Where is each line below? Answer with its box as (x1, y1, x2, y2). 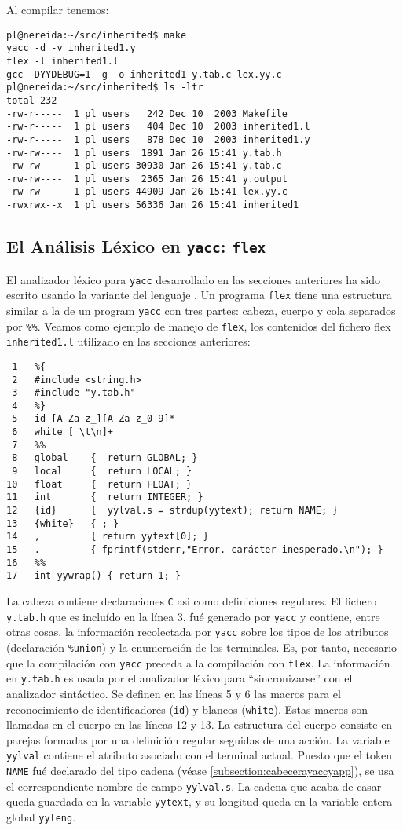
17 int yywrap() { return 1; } (6, 570, 181, 582)
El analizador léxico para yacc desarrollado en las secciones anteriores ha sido (6, 271, 380, 287)
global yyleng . (6, 809, 76, 825)
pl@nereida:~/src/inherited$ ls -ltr (6, 82, 203, 93)
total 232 (6, 94, 57, 106)
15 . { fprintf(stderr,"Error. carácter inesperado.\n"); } (6, 544, 383, 556)
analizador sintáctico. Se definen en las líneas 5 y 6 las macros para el (6, 685, 341, 701)
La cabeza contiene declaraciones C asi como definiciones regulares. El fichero (6, 593, 377, 609)
